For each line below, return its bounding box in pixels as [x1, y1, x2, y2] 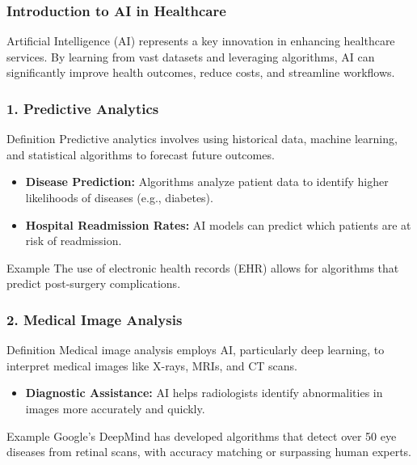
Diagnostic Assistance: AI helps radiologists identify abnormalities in [25, 384, 383, 401]
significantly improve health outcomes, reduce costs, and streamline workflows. [6, 64, 395, 81]
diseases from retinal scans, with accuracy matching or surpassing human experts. [6, 443, 412, 460]
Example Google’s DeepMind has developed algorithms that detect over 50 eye [6, 427, 397, 444]
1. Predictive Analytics [6, 98, 159, 118]
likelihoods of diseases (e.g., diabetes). [25, 189, 213, 205]
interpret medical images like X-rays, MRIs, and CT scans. [6, 357, 297, 374]
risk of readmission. [25, 232, 122, 249]
